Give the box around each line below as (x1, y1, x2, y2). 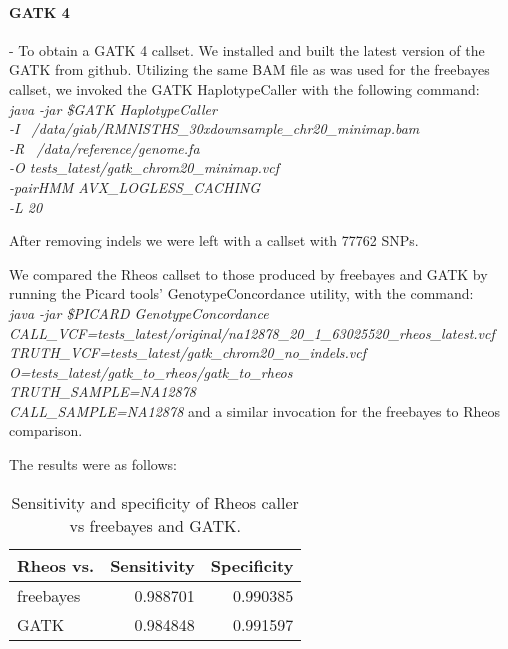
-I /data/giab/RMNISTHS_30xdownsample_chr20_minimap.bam (9, 118, 420, 139)
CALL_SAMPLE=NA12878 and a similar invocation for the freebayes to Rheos (9, 400, 500, 421)
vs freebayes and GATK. (69, 513, 241, 537)
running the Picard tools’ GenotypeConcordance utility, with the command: (9, 283, 474, 304)
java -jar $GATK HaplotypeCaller (9, 98, 217, 119)
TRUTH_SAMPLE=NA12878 (9, 381, 196, 402)
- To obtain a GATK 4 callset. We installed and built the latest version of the (9, 39, 485, 60)
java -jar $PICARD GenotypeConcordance (9, 302, 269, 323)
